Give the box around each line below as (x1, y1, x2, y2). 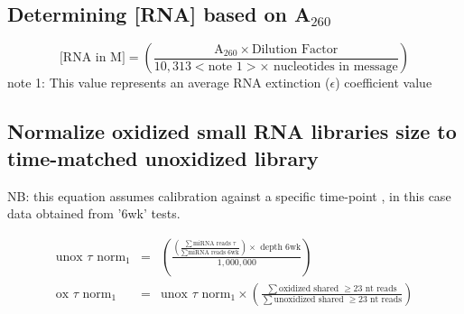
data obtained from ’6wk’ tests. (7, 204, 181, 223)
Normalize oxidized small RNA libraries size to (7, 117, 457, 145)
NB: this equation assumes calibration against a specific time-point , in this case (7, 186, 451, 205)
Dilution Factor (251, 42, 339, 56)
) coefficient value (335, 73, 432, 92)
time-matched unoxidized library (7, 143, 319, 171)
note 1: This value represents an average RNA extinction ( (7, 73, 330, 92)
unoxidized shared (274, 295, 344, 305)
